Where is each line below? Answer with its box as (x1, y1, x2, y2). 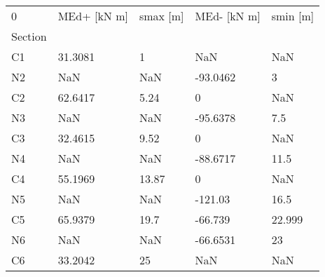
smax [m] (139, 8, 184, 24)
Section (11, 28, 47, 44)
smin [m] (271, 8, 314, 24)
